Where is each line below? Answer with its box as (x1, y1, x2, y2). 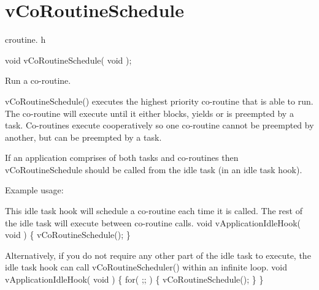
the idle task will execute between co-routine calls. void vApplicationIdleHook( (5, 216, 301, 229)
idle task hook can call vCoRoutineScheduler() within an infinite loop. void (5, 261, 288, 273)
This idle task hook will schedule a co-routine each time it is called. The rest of (5, 204, 302, 217)
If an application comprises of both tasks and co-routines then (5, 151, 239, 164)
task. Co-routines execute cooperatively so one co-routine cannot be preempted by (5, 119, 314, 132)
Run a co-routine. (5, 74, 71, 87)
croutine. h (5, 33, 46, 46)
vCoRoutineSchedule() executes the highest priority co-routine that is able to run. (5, 94, 313, 107)
